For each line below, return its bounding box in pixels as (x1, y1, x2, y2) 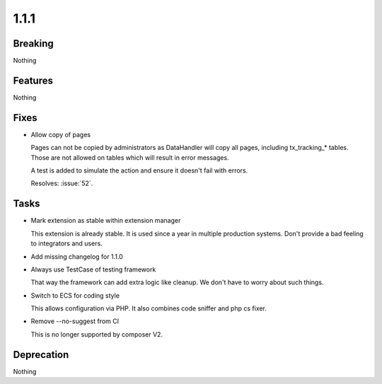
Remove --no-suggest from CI (30, 317, 120, 325)
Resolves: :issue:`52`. (30, 179, 93, 187)
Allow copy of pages (30, 130, 91, 139)
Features (13, 74, 53, 86)
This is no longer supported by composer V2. (30, 330, 163, 339)
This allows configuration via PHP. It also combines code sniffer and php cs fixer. (30, 304, 267, 313)
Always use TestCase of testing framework (30, 265, 156, 274)
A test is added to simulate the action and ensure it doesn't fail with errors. (30, 166, 248, 175)
